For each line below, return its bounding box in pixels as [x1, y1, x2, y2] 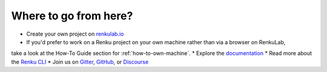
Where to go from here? [11, 9, 133, 22]
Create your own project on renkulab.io [26, 30, 124, 38]
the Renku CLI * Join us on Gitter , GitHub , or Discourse [11, 58, 149, 65]
